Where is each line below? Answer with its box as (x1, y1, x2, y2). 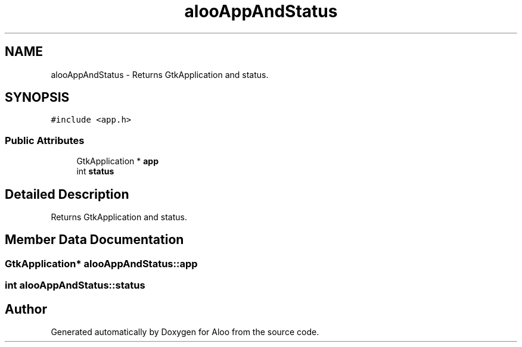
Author (5, 301, 47, 317)
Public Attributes (5, 134, 85, 146)
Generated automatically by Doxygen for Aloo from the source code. (51, 327, 319, 337)
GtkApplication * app (76, 156, 159, 167)
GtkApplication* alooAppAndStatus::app (5, 257, 198, 270)
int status (76, 166, 114, 177)
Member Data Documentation (5, 232, 184, 248)
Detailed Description (5, 186, 129, 202)
